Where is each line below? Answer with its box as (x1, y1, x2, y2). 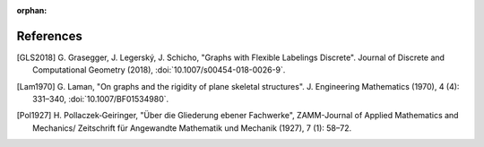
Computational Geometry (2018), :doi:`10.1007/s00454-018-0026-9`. (32, 65, 286, 75)
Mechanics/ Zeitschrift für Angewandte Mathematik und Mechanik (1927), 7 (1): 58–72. (32, 122, 352, 134)
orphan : (16, 5, 48, 15)
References (16, 28, 82, 44)
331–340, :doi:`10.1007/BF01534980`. (32, 94, 169, 105)
